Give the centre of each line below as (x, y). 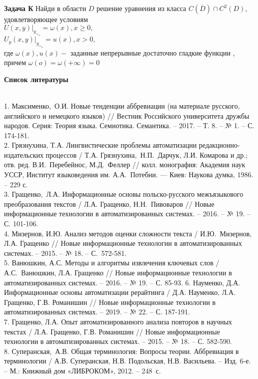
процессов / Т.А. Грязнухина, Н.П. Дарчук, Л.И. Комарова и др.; (146, 154)
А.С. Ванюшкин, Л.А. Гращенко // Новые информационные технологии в (118, 272)
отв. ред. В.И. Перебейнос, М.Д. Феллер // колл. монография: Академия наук (125, 164)
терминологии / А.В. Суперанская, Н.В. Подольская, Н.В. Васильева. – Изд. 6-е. (127, 361)
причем (15, 62)
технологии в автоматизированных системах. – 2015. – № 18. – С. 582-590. (118, 341)
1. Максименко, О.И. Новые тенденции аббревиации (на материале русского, (122, 105)
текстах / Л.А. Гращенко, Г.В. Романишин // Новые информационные (112, 331)
